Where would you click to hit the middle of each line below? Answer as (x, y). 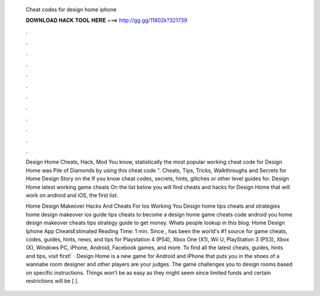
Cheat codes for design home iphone (71, 9)
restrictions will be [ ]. (52, 281)
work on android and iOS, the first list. (72, 195)
